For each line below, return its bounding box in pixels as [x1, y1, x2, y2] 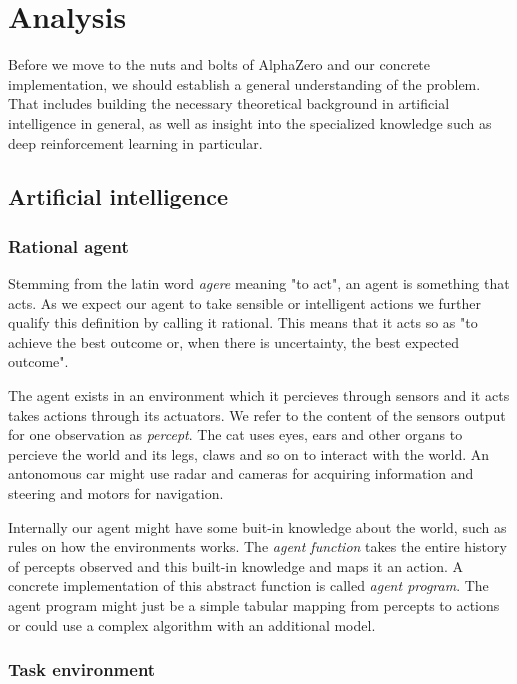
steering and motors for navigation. [8, 483, 224, 504]
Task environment [8, 657, 156, 682]
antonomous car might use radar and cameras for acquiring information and [8, 463, 474, 484]
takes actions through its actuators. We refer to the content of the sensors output [8, 404, 506, 425]
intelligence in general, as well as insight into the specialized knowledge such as [8, 112, 492, 133]
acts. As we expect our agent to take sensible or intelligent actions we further [8, 292, 481, 313]
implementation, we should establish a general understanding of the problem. [8, 73, 481, 94]
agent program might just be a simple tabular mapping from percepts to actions [8, 595, 500, 615]
